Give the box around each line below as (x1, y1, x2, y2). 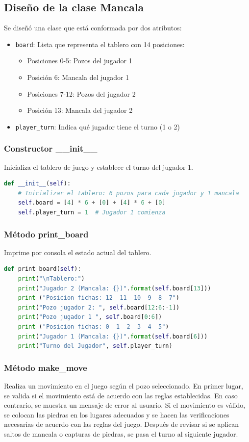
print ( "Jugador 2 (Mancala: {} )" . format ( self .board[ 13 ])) (18, 285, 211, 292)
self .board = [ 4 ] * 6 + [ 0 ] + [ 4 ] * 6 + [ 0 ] (18, 199, 166, 207)
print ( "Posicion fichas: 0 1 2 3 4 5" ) (18, 323, 169, 331)
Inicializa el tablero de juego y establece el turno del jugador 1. (4, 161, 193, 172)
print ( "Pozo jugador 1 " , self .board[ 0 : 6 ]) (18, 313, 162, 321)
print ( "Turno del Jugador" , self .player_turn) (18, 342, 173, 350)
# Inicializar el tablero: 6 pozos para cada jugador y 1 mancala (18, 189, 239, 197)
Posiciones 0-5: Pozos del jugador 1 (27, 55, 132, 66)
